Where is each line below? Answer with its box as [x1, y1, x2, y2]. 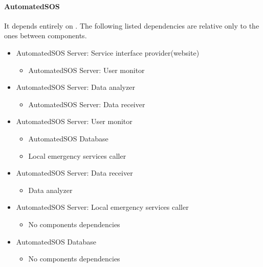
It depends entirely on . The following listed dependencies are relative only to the [4, 20, 259, 31]
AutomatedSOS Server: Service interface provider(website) [16, 47, 200, 58]
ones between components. [4, 30, 87, 41]
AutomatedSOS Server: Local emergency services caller [16, 202, 189, 212]
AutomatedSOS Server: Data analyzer [16, 82, 135, 92]
